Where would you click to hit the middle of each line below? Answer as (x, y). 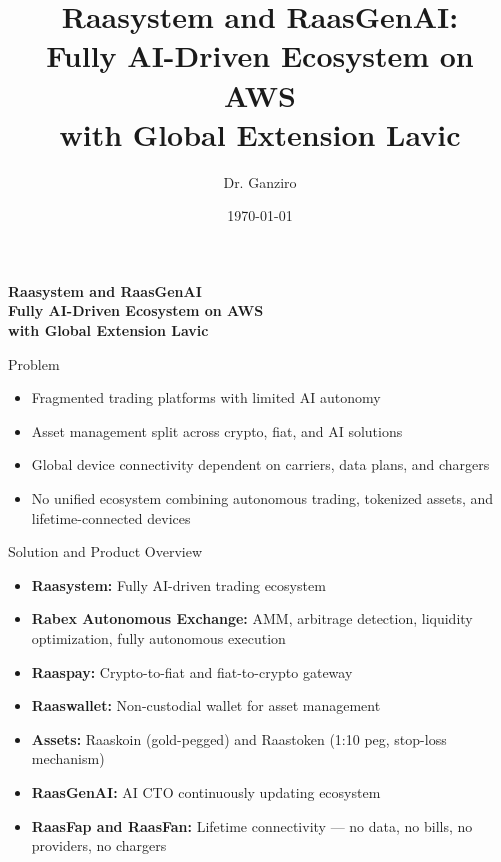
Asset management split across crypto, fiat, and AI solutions (217, 430)
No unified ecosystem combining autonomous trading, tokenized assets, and (262, 498)
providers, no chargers (99, 845)
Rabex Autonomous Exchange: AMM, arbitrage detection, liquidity (252, 618)
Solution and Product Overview (105, 551)
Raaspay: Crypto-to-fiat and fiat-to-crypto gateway (192, 671)
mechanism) (68, 758)
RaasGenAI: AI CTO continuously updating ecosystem (206, 791)
